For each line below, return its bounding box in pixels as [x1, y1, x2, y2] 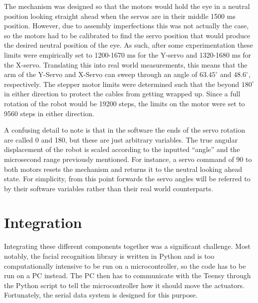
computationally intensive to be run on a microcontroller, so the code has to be [4, 260, 246, 271]
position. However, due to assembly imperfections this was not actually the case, [4, 20, 249, 31]
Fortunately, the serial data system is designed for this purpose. [4, 290, 198, 300]
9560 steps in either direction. [4, 108, 94, 118]
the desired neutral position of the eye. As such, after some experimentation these [4, 40, 253, 50]
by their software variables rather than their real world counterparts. [4, 183, 213, 193]
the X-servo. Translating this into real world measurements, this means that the [4, 59, 248, 70]
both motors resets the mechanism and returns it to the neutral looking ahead [4, 163, 242, 174]
